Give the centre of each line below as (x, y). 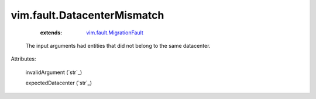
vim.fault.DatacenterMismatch (87, 15)
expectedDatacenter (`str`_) (59, 83)
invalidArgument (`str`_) (54, 72)
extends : (51, 33)
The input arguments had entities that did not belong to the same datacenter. (118, 45)
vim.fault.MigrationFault (115, 33)
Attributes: (23, 59)
